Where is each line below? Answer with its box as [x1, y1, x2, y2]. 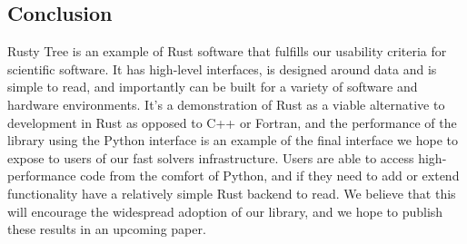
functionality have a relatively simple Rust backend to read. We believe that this [7, 183, 456, 202]
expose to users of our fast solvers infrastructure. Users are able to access [7, 148, 414, 167]
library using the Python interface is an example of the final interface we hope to [7, 131, 458, 150]
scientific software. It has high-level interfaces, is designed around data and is [7, 59, 437, 78]
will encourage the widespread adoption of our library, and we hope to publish [7, 201, 443, 220]
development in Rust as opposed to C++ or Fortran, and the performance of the [7, 112, 457, 132]
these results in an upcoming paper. [7, 220, 206, 239]
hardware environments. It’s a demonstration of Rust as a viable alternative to [7, 94, 445, 113]
